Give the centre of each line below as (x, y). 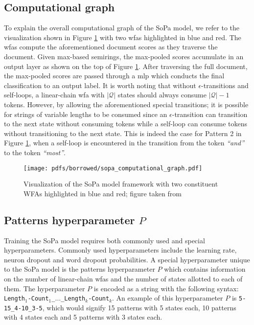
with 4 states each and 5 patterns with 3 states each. (83, 317)
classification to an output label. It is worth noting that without (100, 85)
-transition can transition (210, 114)
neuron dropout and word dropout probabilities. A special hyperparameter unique (127, 259)
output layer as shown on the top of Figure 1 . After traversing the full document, (126, 66)
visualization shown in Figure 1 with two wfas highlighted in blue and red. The (123, 37)
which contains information (205, 269)
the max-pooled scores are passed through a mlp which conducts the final (114, 76)
